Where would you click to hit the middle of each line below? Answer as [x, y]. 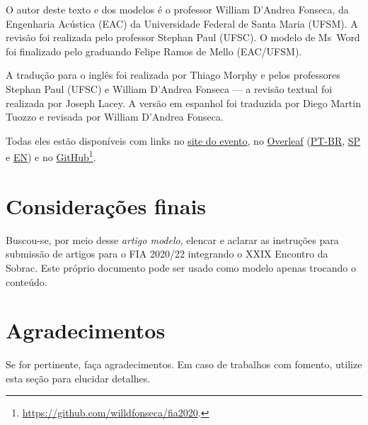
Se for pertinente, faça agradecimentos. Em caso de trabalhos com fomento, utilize [184, 364]
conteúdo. [27, 281]
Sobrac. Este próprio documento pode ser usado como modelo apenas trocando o [181, 267]
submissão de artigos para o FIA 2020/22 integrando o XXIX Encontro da [167, 254]
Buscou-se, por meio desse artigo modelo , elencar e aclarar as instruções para [172, 239]
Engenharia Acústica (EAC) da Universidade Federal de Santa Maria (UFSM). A [182, 23]
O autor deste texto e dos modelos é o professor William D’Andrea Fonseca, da [177, 9]
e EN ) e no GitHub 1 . [51, 156]
